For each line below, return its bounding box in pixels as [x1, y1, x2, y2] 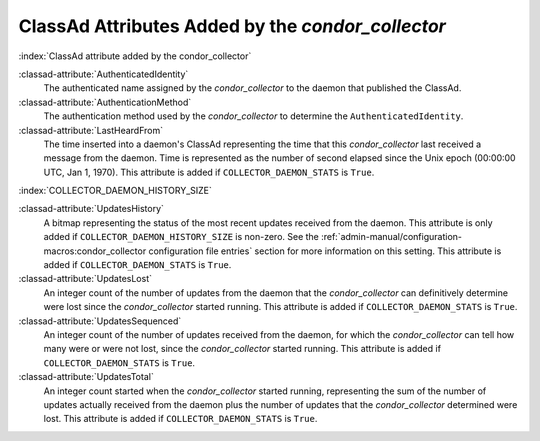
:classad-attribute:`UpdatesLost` [18, 273, 152, 285]
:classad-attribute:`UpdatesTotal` [18, 371, 154, 383]
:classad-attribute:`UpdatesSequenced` [18, 315, 182, 327]
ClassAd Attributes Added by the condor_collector [18, 15, 447, 37]
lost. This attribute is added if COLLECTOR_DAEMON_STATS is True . [43, 413, 318, 425]
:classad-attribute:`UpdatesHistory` [18, 203, 165, 215]
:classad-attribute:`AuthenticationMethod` [18, 96, 192, 108]
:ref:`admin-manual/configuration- [320, 231, 462, 243]
